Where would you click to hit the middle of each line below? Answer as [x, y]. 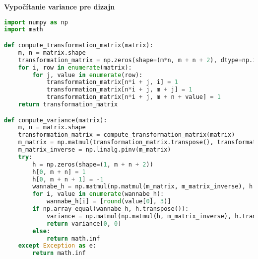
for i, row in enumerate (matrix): [75, 67]
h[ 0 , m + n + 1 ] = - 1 [68, 179]
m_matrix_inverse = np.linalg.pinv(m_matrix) [95, 150]
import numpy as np [36, 22]
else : [41, 231]
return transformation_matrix [68, 104]
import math [24, 30]
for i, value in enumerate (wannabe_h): [98, 194]
